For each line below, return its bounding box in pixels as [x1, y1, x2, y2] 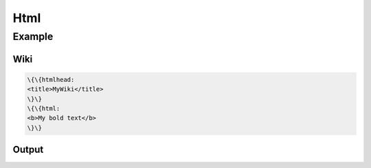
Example [12, 30, 54, 43]
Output [12, 144, 44, 156]
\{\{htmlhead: [27, 76, 75, 83]
